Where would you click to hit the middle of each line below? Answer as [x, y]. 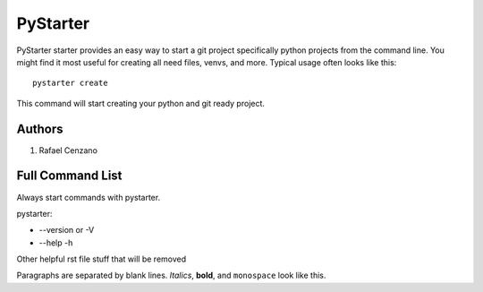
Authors [40, 129]
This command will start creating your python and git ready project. [141, 103]
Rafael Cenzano [68, 150]
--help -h [56, 243]
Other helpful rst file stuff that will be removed [102, 259]
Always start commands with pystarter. [89, 197]
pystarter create [70, 83]
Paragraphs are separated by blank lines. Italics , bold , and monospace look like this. [171, 275]
